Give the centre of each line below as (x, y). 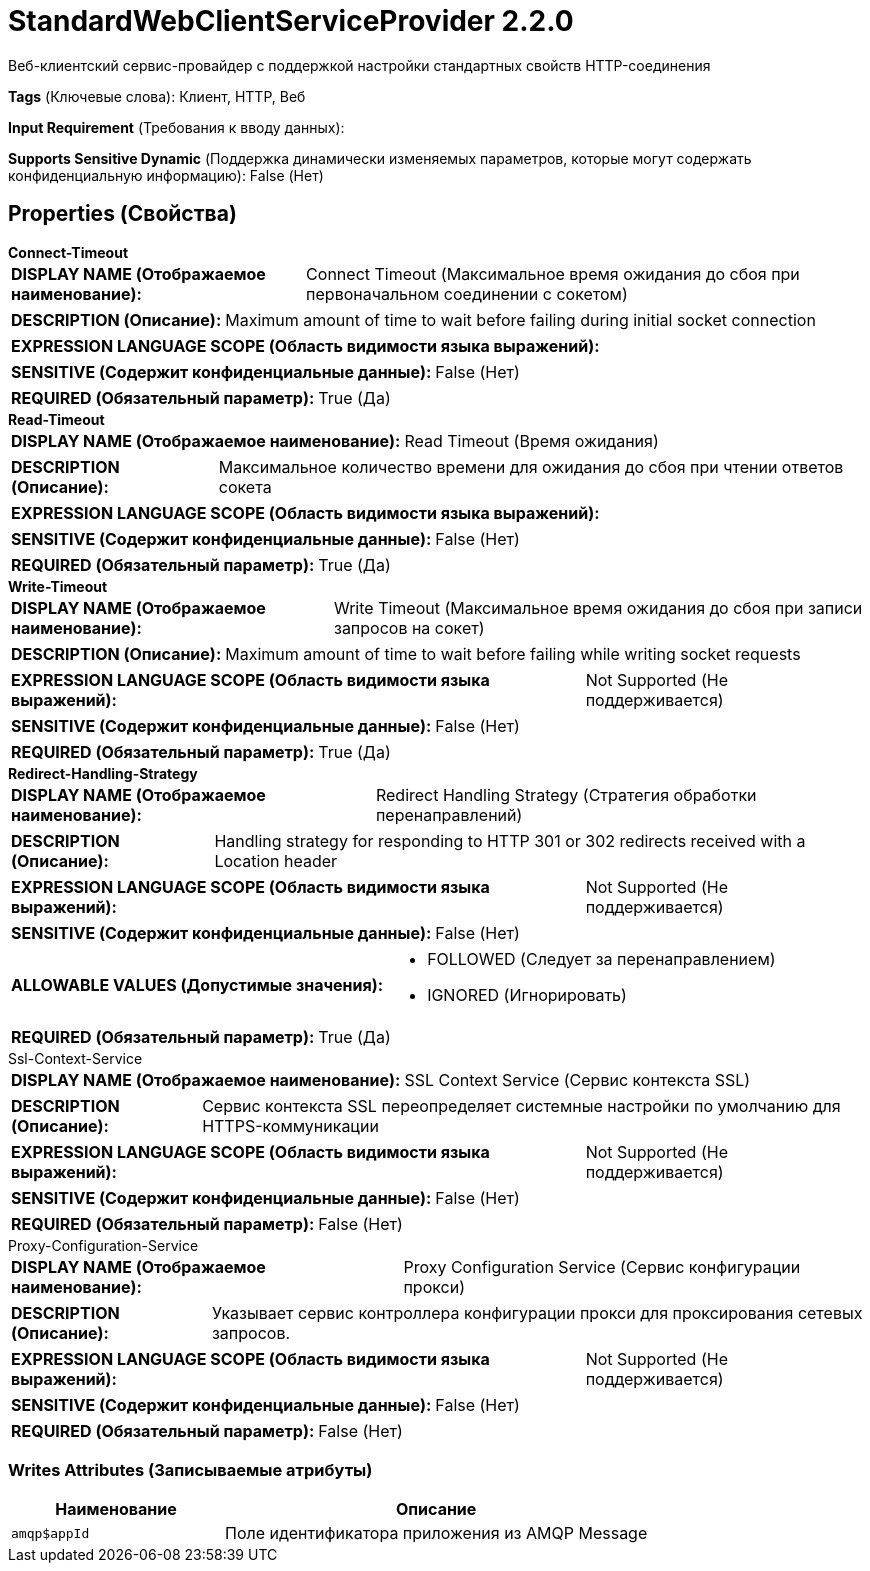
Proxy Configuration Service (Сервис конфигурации (602, 1266)
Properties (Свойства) (122, 214)
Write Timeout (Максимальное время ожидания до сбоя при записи (598, 607)
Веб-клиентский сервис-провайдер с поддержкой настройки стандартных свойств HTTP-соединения (359, 65)
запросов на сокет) (409, 627)
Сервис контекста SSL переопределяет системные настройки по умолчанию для (521, 1105)
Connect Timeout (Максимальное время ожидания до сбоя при (553, 273)
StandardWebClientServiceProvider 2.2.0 (291, 21)
